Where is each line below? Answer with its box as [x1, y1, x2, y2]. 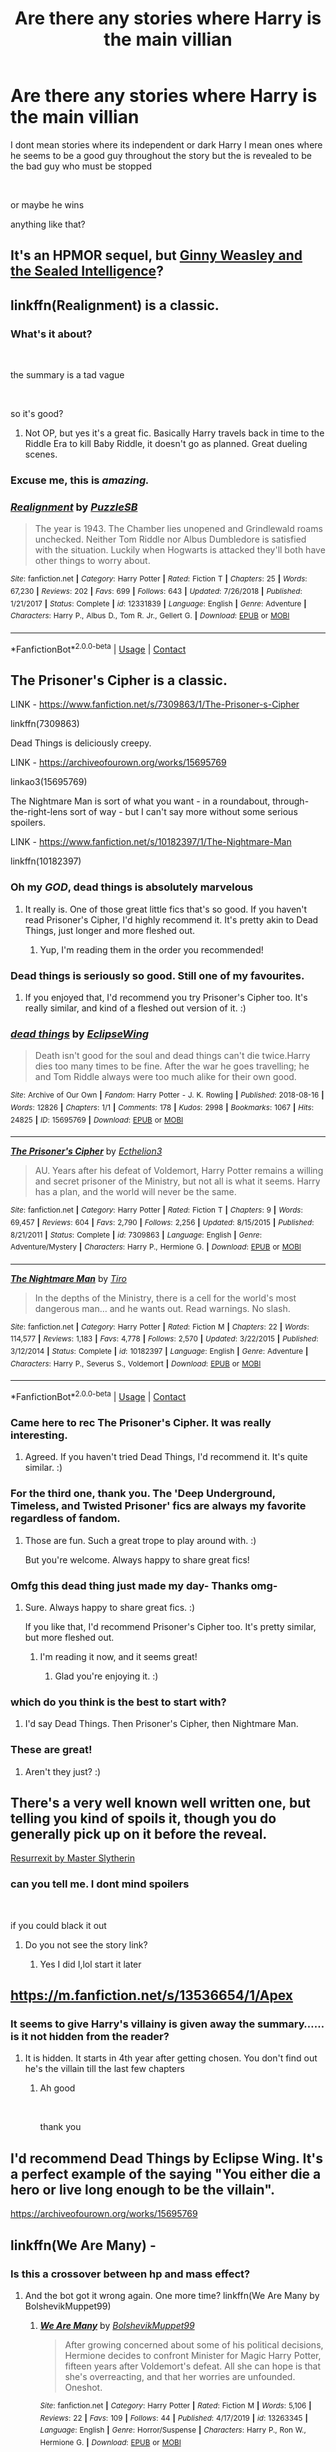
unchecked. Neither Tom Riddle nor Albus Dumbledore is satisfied [34, 533, 307, 546]
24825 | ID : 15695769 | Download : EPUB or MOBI [10, 1115, 184, 1125]
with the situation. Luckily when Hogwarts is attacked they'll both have [34, 544, 326, 556]
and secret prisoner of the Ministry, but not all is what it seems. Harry [34, 1175, 321, 1187]
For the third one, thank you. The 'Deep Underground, [10, 1487, 276, 1501]
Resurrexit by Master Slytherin [10, 1852, 135, 1864]
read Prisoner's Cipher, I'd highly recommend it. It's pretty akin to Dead [24, 913, 319, 926]
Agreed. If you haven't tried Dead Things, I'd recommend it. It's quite [24, 1451, 308, 1463]
